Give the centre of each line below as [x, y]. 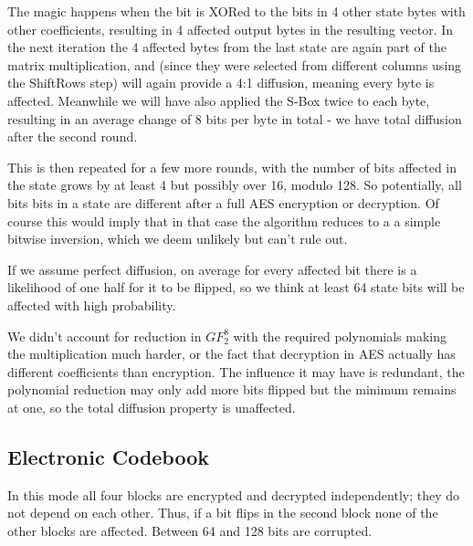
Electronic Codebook [109, 456]
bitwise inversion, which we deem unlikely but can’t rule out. [178, 239]
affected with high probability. [92, 304]
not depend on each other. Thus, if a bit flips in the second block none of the [223, 513]
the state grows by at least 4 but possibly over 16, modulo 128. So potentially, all [235, 185]
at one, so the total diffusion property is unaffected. [152, 407]
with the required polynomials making [340, 336]
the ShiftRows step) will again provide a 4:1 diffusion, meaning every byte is [221, 83]
